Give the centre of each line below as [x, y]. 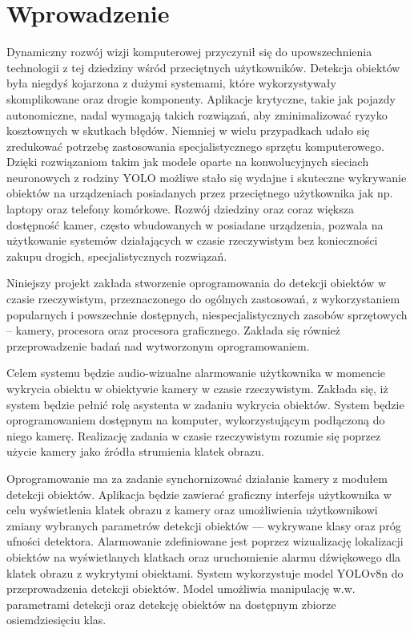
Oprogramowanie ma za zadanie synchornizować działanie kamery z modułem [197, 478]
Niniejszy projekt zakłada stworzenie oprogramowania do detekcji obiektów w [196, 283]
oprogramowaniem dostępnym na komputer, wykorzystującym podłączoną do [196, 420]
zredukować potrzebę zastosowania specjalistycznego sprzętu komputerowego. [195, 146]
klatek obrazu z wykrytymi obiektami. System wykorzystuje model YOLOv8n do [205, 572]
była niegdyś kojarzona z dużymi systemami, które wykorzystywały [171, 83]
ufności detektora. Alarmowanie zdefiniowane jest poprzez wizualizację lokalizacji [205, 541]
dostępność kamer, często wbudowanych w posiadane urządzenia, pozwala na [195, 224]
